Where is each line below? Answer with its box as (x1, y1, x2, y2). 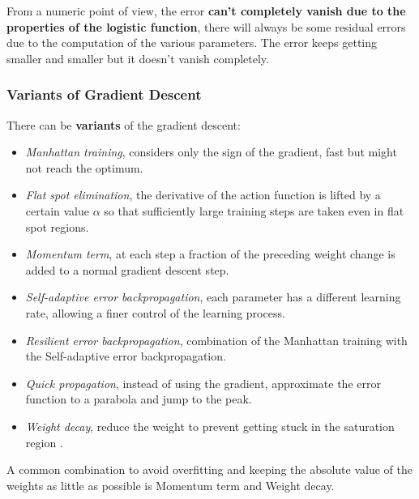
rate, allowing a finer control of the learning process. (25, 304, 285, 321)
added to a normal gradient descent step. (25, 261, 229, 278)
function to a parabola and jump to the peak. (25, 390, 252, 407)
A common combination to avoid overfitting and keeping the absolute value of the (6, 461, 413, 478)
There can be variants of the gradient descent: (6, 116, 241, 133)
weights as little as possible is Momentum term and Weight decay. (6, 476, 335, 493)
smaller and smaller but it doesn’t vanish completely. (6, 49, 269, 66)
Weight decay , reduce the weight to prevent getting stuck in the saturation (25, 417, 395, 434)
